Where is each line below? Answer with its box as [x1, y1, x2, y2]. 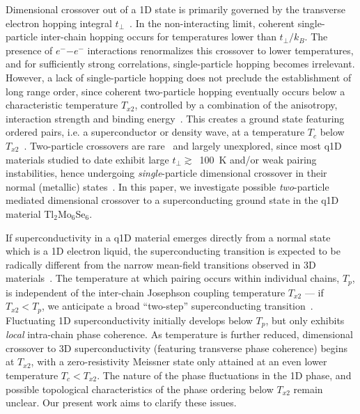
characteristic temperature [6, 97, 118, 112]
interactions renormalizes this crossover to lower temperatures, [87, 42, 354, 57]
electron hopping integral [6, 15, 112, 30]
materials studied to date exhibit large [6, 152, 169, 166]
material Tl [6, 206, 54, 221]
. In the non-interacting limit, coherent [130, 15, 295, 30]
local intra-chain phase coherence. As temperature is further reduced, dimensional [6, 327, 353, 342]
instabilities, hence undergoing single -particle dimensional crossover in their [6, 166, 327, 180]
